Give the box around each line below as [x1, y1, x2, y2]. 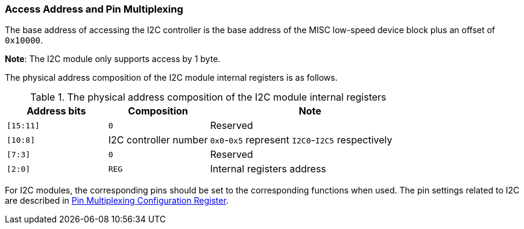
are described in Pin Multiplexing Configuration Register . [5, 195, 229, 206]
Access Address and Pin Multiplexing [5, 3, 183, 15]
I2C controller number [108, 134, 208, 146]
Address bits [27, 105, 86, 118]
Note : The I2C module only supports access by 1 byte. [5, 54, 221, 64]
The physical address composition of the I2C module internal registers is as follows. [5, 72, 338, 83]
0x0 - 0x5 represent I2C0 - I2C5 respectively [210, 134, 393, 146]
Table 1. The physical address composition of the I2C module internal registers [30, 91, 387, 104]
